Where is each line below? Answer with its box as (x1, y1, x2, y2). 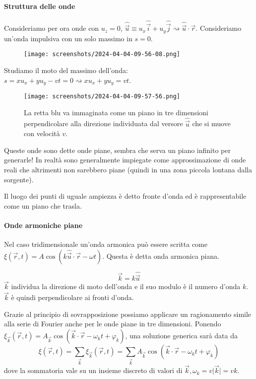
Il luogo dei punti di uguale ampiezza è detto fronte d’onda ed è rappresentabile (4, 191, 247, 201)
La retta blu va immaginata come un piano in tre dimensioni (24, 107, 208, 117)
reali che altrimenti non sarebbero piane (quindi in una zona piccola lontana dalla (4, 164, 253, 175)
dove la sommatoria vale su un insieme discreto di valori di (4, 365, 183, 376)
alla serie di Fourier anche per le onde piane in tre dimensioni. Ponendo (4, 318, 221, 329)
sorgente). (4, 174, 34, 184)
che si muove (192, 118, 231, 129)
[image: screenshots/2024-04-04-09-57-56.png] (24, 92, 180, 100)
